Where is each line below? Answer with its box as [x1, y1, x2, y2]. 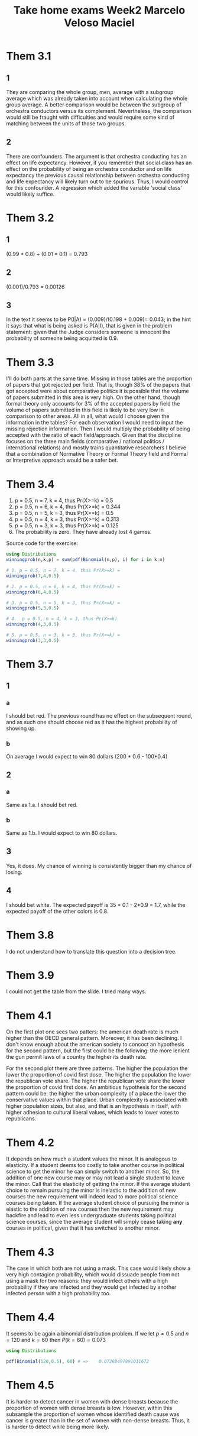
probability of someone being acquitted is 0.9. [6, 335, 118, 342]
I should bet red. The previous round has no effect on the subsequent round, [6, 712, 193, 719]
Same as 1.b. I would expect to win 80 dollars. [6, 829, 118, 837]
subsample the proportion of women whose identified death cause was [6, 1411, 180, 1418]
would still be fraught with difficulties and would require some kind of [6, 114, 175, 121]
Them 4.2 [6, 1136, 54, 1149]
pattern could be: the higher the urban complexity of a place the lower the [6, 1090, 186, 1097]
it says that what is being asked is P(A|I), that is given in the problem [6, 322, 173, 329]
